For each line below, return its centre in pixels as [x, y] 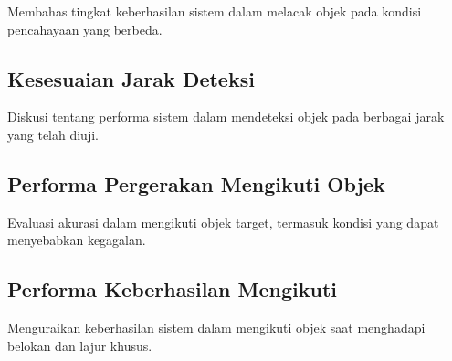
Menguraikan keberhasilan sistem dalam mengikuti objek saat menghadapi [216, 328]
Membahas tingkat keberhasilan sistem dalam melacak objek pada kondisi [215, 11]
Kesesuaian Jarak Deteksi [131, 78]
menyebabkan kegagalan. [77, 240]
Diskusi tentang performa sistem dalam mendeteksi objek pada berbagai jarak [226, 117]
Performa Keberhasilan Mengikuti [172, 289]
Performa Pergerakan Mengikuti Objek [196, 183]
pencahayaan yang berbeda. [85, 29]
